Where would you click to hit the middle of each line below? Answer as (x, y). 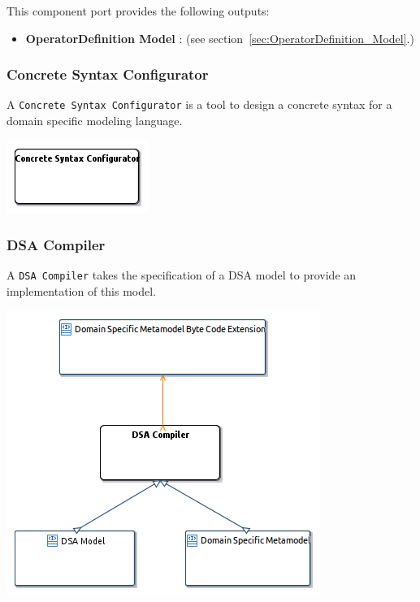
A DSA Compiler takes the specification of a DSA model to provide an (182, 275)
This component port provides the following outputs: (138, 11)
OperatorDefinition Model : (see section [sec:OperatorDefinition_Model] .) (220, 38)
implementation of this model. (82, 291)
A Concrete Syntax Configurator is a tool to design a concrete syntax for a (199, 104)
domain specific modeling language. (95, 121)
